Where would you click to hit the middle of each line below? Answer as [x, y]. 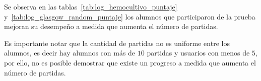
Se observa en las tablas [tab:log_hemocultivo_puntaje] [91, 6]
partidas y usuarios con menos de [198, 53]
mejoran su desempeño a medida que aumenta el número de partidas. [111, 26]
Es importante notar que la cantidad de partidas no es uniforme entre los [117, 43]
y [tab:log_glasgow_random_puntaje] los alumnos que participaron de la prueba [130, 16]
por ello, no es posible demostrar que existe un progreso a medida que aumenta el [130, 62]
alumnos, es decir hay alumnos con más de [70, 53]
